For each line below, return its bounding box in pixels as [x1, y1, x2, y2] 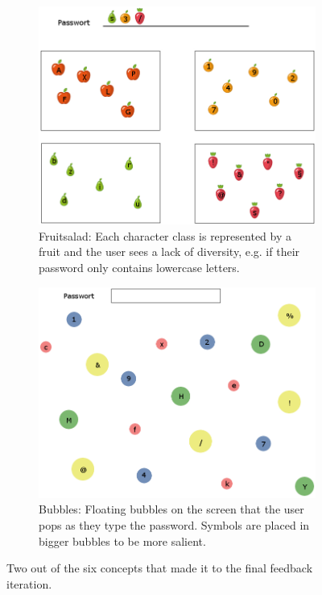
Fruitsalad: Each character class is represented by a [39, 227, 292, 244]
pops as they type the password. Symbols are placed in [39, 516, 310, 533]
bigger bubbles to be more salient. [39, 532, 206, 549]
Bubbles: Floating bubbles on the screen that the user [39, 501, 304, 517]
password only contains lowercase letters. [39, 258, 240, 275]
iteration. [6, 575, 52, 592]
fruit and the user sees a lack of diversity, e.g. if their [39, 243, 300, 260]
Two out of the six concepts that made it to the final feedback [6, 559, 313, 576]
